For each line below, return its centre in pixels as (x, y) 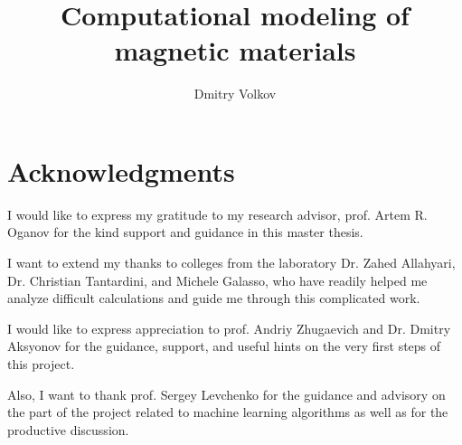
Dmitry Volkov (235, 94)
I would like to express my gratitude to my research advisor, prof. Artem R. (217, 214)
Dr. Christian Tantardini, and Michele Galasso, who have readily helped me (217, 280)
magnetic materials (235, 50)
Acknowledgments (121, 170)
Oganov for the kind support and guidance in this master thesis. (185, 232)
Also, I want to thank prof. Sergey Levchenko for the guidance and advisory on (226, 394)
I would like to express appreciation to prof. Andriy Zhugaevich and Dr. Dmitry (229, 328)
